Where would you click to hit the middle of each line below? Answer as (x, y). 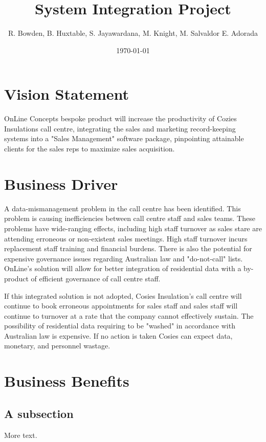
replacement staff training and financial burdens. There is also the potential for (128, 248)
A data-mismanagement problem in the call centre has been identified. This (123, 208)
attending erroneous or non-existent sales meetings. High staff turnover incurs (126, 238)
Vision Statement (67, 94)
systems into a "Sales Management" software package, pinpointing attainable (124, 138)
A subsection (39, 413)
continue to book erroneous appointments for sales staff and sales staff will (121, 306)
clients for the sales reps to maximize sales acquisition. (90, 149)
